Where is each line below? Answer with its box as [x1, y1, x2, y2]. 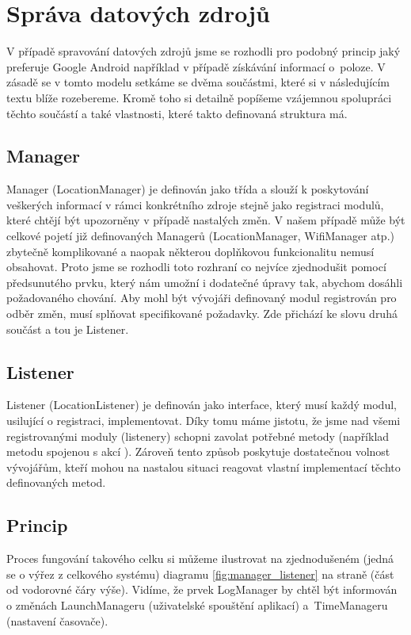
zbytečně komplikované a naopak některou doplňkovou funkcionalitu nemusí [6, 243, 375, 259]
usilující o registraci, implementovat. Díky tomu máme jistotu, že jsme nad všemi [6, 412, 401, 429]
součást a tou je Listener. [6, 320, 129, 337]
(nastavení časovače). [6, 612, 108, 629]
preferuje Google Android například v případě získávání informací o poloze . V [6, 58, 386, 75]
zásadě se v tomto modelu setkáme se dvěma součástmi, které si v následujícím [6, 74, 390, 90]
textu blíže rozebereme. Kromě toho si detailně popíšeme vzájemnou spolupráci [6, 89, 392, 105]
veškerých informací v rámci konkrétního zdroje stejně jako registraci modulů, [6, 196, 384, 212]
